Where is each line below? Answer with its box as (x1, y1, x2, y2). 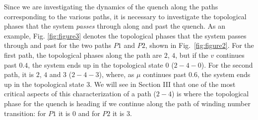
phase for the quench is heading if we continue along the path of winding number (4, 98, 251, 108)
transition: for (4, 108, 46, 118)
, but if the (175, 49, 208, 60)
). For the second (201, 59, 253, 70)
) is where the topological (171, 88, 249, 99)
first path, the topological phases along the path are (4, 49, 162, 60)
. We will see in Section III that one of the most (90, 79, 236, 89)
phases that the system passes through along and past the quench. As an (4, 21, 226, 31)
